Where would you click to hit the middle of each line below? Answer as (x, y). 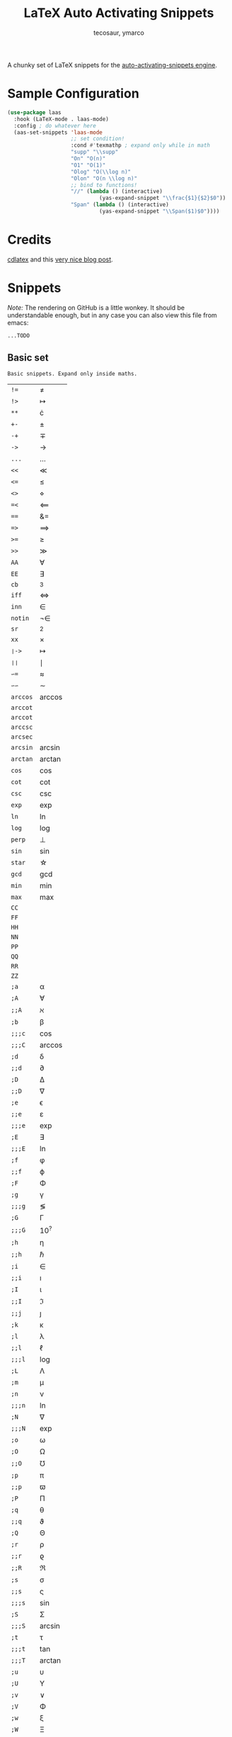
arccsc (22, 727)
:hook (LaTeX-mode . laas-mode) (62, 119)
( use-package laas (34, 112)
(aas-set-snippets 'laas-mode (58, 132)
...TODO (19, 335)
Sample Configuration (73, 94)
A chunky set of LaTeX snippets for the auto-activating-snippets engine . (112, 64)
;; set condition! (98, 139)
